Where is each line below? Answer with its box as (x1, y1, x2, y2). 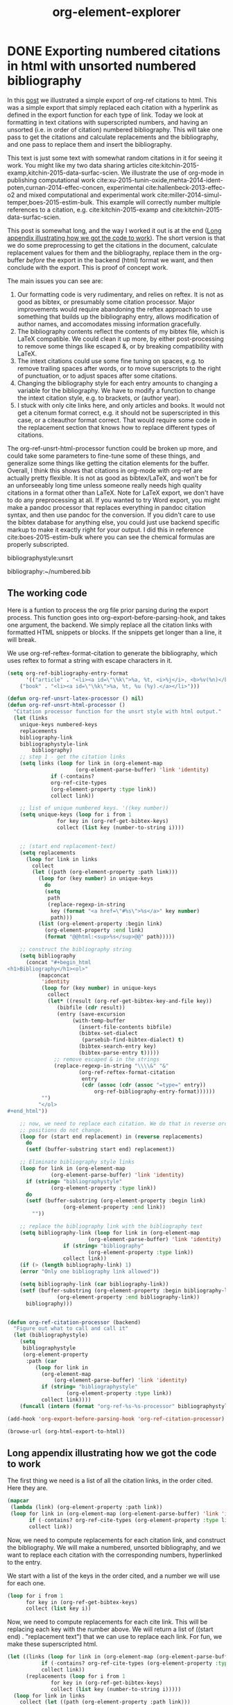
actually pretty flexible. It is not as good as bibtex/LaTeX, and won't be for (7, 474, 218, 482)
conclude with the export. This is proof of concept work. (7, 263, 169, 271)
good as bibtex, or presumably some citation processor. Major (17, 297, 196, 306)
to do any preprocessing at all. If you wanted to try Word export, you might (7, 495, 221, 504)
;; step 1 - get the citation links (19, 753, 126, 760)
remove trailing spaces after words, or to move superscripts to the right (17, 364, 221, 372)
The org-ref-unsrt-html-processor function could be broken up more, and (7, 444, 218, 452)
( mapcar (7, 1497, 30, 1505)
